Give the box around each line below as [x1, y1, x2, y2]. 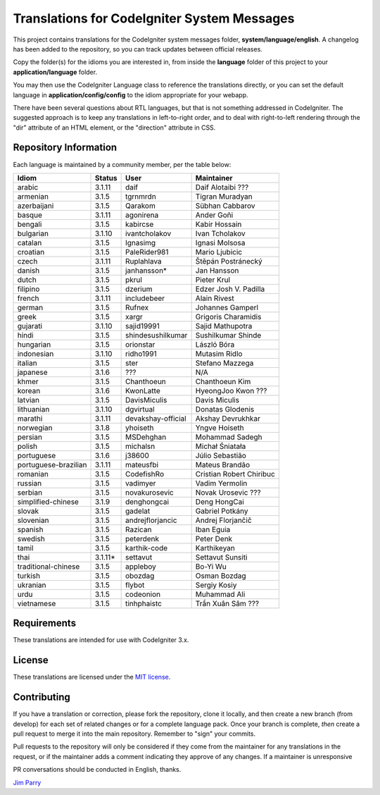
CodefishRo [125, 469, 165, 479]
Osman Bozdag [195, 571, 246, 581]
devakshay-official [125, 413, 186, 423]
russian [17, 478, 42, 488]
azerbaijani [17, 201, 54, 211]
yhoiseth [125, 423, 154, 433]
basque [17, 210, 42, 220]
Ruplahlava [125, 256, 162, 266]
